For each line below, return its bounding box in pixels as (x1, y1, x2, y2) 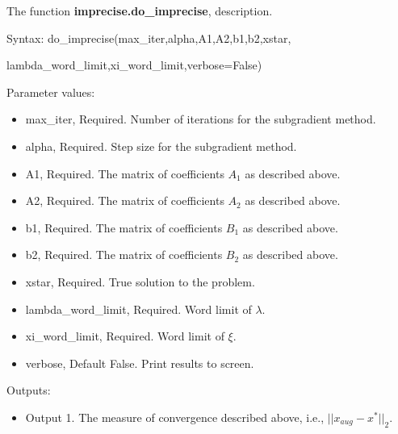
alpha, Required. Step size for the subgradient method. (25, 137, 297, 154)
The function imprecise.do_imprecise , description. (6, 2, 273, 19)
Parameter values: (6, 83, 95, 100)
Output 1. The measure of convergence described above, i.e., (25, 408, 325, 425)
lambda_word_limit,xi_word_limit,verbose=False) (6, 56, 262, 73)
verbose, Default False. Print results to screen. (25, 354, 254, 371)
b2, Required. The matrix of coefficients (25, 246, 223, 263)
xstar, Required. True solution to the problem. (25, 273, 255, 290)
